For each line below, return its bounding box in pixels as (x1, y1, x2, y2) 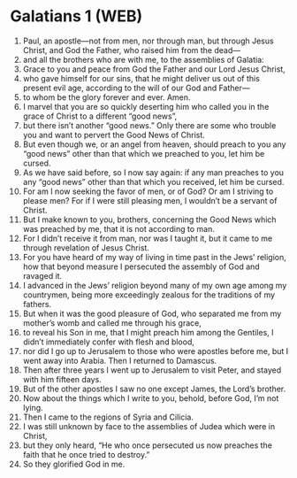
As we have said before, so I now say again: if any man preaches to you (22, 166, 285, 178)
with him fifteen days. (22, 374, 103, 384)
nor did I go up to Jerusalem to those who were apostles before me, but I (22, 345, 289, 356)
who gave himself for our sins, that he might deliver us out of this (22, 73, 260, 83)
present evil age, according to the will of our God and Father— (22, 82, 250, 93)
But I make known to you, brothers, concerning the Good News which (22, 214, 277, 225)
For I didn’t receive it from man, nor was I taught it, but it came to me (22, 233, 273, 243)
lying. (22, 402, 43, 412)
